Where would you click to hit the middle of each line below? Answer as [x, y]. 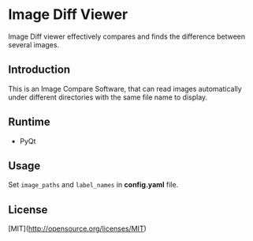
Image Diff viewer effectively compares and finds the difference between [127, 36]
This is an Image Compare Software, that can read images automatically [125, 88]
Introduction [39, 70]
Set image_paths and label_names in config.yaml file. [93, 185]
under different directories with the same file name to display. [108, 97]
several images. [34, 44]
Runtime [29, 122]
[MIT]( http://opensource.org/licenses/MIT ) [78, 229]
